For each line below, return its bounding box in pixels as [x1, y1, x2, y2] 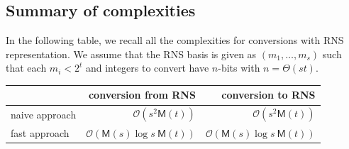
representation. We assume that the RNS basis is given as [6, 46, 257, 61]
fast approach [11, 125, 70, 140]
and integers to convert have [85, 60, 209, 75]
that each [6, 60, 47, 75]
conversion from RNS [88, 87, 196, 102]
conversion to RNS [221, 87, 316, 102]
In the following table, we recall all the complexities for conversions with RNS [6, 33, 344, 48]
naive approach [11, 106, 77, 121]
